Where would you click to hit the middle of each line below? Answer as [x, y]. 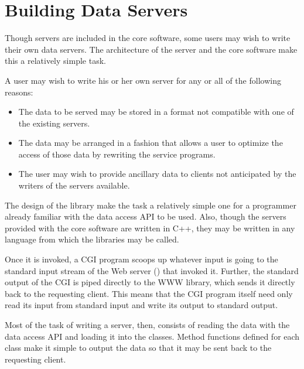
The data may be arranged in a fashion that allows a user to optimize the [151, 143]
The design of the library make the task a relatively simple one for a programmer [151, 205]
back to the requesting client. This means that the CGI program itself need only [149, 293]
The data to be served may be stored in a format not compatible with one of [156, 112]
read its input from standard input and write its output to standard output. [141, 305]
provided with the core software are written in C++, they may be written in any [150, 228]
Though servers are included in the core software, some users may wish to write [148, 38]
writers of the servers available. [74, 185]
